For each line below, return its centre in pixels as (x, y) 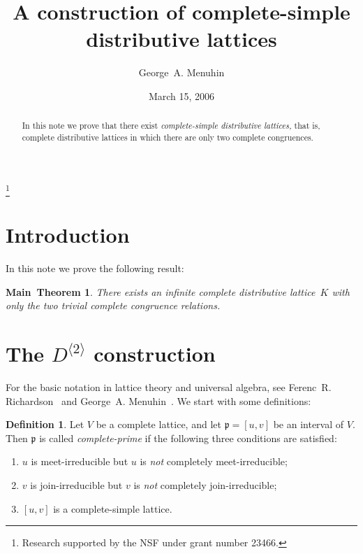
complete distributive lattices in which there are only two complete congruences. (168, 137)
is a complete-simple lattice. (113, 508)
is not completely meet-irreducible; (214, 461)
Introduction (68, 235)
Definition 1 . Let (45, 424)
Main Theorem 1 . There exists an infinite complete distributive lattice (161, 291)
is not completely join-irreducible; (205, 484)
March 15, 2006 (181, 95)
